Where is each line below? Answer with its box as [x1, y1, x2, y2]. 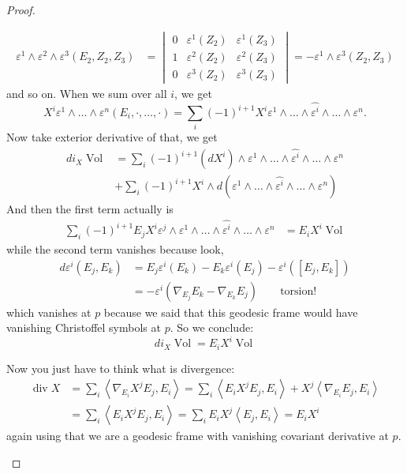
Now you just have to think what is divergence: [6, 359, 235, 376]
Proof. [6, 2, 35, 17]
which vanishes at [6, 303, 91, 320]
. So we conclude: [170, 319, 254, 336]
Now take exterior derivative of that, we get [6, 129, 218, 145]
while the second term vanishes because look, [6, 241, 224, 258]
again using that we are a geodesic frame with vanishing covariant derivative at [6, 427, 389, 444]
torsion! [280, 285, 317, 297]
